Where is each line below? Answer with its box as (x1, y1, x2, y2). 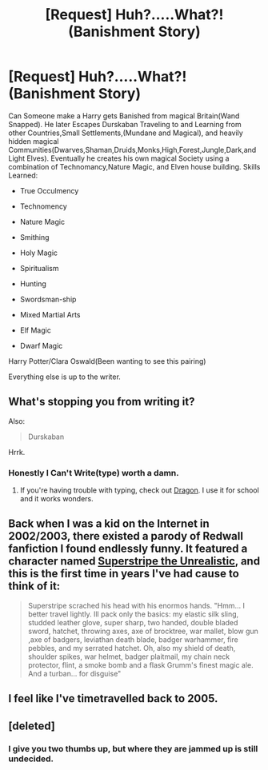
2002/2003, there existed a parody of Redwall (8, 529, 244, 543)
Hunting (19, 278, 46, 289)
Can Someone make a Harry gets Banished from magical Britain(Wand (8, 110, 240, 121)
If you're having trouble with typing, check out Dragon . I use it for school (19, 485, 260, 495)
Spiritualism (19, 263, 59, 273)
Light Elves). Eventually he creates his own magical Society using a (8, 154, 230, 163)
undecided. (8, 753, 54, 764)
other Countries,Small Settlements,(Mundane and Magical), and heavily (8, 128, 244, 138)
